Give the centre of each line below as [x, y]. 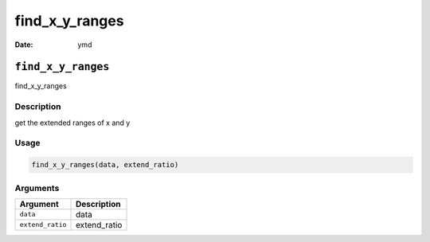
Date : [24, 45]
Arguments [37, 188]
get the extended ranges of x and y [72, 123]
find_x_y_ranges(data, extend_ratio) [105, 165]
